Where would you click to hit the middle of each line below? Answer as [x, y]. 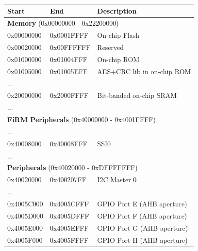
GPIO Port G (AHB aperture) [143, 227]
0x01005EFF [69, 71]
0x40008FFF [69, 143]
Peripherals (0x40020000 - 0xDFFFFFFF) [73, 167]
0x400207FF [68, 180]
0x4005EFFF [69, 227]
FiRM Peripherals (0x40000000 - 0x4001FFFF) [82, 119]
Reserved [111, 47]
